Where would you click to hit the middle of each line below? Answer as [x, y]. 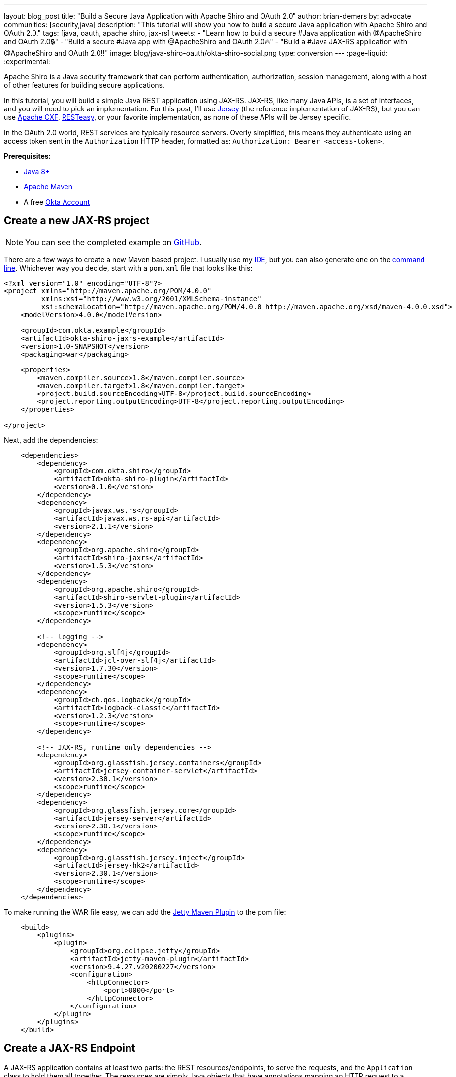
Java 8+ [37, 171]
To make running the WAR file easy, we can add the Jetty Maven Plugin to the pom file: [145, 912]
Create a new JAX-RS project [77, 221]
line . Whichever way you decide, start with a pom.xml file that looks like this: [128, 268]
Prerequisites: [28, 156]
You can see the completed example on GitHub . [114, 242]
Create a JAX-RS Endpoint [70, 1048]
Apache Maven [48, 187]
